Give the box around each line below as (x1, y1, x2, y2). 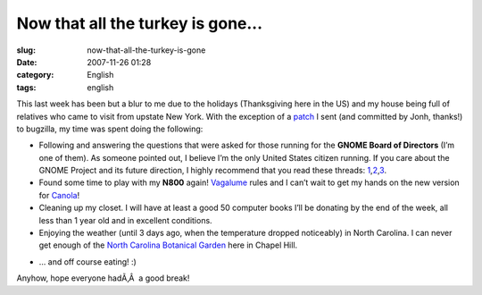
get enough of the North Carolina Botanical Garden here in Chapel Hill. (38, 240, 298, 250)
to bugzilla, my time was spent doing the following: (16, 123, 204, 134)
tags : (16, 81, 37, 93)
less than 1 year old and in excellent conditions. (38, 215, 213, 225)
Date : (16, 56, 37, 67)
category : (16, 70, 54, 80)
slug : (16, 45, 36, 55)
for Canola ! (38, 190, 80, 200)
